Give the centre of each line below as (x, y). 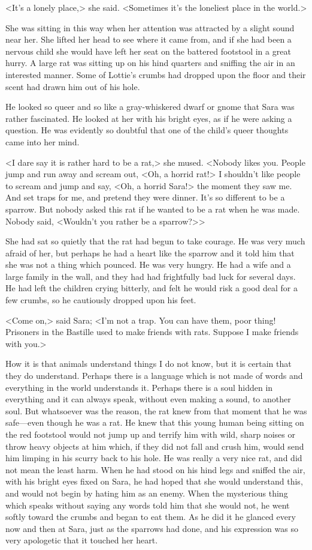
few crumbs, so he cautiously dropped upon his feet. (101, 300)
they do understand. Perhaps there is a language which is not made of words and (154, 376)
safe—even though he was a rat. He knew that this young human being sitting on (155, 422)
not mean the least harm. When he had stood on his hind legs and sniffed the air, (155, 469)
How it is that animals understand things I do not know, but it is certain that (149, 364)
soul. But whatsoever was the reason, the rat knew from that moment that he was (156, 410)
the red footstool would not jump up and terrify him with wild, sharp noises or (150, 434)
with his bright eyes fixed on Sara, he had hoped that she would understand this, (154, 481)
